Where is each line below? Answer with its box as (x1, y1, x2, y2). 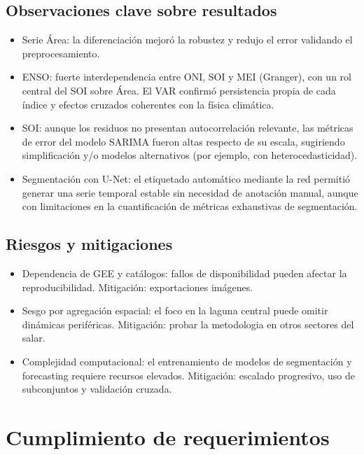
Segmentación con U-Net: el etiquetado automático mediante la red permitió (22, 171, 351, 185)
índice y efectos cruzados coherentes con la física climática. (22, 97, 274, 111)
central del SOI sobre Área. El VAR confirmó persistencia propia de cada (22, 83, 336, 97)
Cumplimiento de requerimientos (6, 422, 330, 451)
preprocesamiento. (22, 45, 100, 60)
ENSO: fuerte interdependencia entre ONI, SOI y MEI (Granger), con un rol (22, 69, 351, 84)
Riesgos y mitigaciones (6, 233, 173, 255)
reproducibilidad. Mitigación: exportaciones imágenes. (22, 279, 253, 294)
